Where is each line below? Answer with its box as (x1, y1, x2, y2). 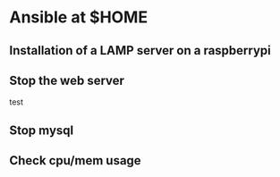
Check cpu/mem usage (9, 153, 141, 168)
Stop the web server (9, 72, 125, 88)
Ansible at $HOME (9, 7, 148, 28)
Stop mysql (9, 122, 74, 138)
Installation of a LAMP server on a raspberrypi (9, 43, 271, 58)
